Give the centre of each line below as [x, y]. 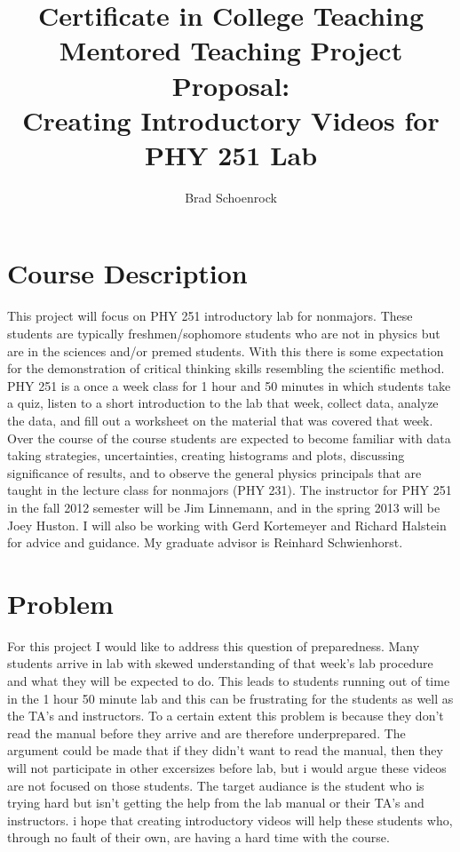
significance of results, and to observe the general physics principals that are [214, 472]
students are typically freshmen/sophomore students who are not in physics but [224, 333]
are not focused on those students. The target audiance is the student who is [216, 785]
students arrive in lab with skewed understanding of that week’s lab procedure [220, 663]
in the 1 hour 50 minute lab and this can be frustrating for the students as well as [230, 698]
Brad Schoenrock [231, 197]
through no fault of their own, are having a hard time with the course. [198, 837]
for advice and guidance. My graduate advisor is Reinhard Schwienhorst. [205, 542]
